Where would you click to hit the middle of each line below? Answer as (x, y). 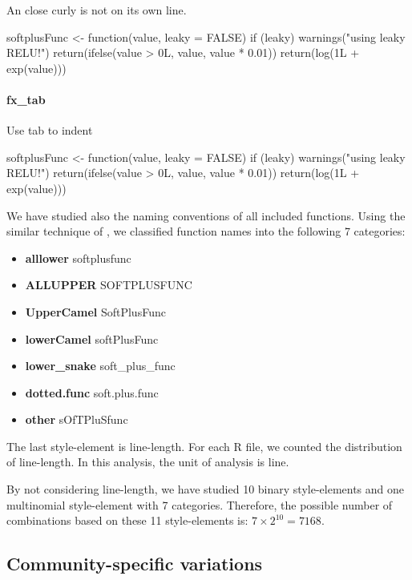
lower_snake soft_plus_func (100, 366)
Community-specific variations (135, 564)
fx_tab (26, 99)
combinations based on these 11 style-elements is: (127, 520)
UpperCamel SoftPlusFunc (95, 311)
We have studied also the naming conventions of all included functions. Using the (206, 215)
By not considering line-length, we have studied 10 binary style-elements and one (206, 489)
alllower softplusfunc (78, 258)
